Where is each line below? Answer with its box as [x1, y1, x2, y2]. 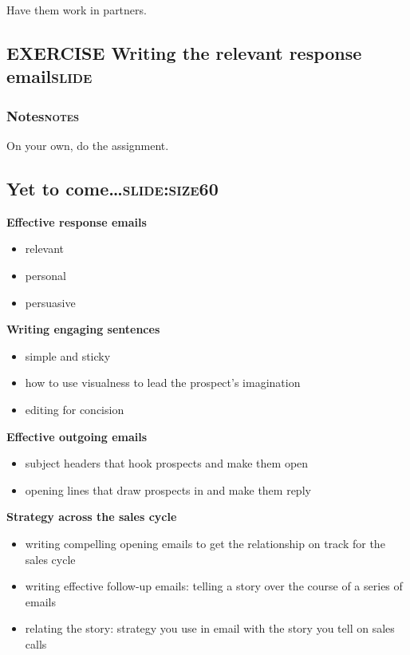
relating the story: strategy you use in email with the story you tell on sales [25, 620, 395, 637]
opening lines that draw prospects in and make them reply [25, 481, 311, 498]
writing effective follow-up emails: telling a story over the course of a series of [25, 578, 403, 594]
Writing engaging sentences [6, 321, 160, 337]
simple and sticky [25, 347, 111, 364]
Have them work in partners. [6, 2, 147, 18]
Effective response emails [6, 213, 147, 230]
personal [25, 266, 66, 283]
